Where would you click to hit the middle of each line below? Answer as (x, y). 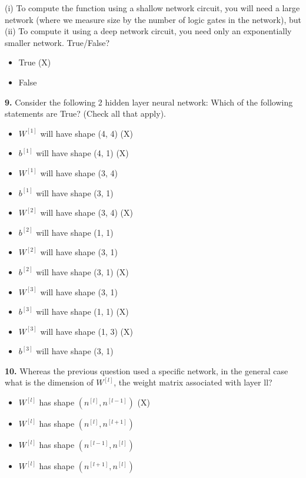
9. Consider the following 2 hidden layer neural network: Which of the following (149, 102)
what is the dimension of (49, 382)
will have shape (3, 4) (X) (87, 212)
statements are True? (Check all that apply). (85, 113)
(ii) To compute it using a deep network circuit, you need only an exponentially (148, 31)
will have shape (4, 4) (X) (87, 133)
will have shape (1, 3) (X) (87, 331)
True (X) (35, 62)
